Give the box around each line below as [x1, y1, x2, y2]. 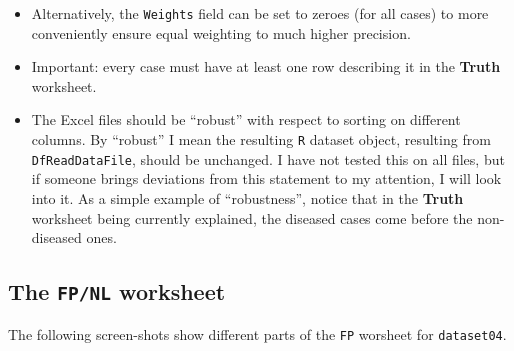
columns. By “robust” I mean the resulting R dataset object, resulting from [31, 129, 491, 150]
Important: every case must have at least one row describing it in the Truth [31, 56, 501, 77]
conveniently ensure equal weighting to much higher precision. [31, 22, 411, 43]
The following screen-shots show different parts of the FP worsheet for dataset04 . [8, 323, 507, 344]
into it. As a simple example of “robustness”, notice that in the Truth [31, 187, 464, 208]
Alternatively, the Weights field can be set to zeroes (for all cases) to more [31, 3, 489, 23]
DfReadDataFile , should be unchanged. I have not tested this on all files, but [31, 148, 505, 169]
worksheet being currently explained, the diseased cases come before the [31, 207, 473, 228]
